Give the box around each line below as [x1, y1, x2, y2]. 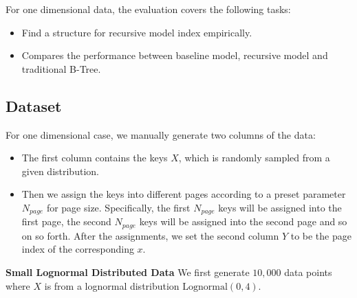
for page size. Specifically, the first [46, 200, 191, 214]
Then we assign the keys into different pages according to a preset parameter [21, 187, 346, 201]
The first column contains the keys [21, 150, 168, 165]
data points [284, 265, 332, 279]
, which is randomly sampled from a [178, 150, 330, 165]
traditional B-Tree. [21, 61, 101, 76]
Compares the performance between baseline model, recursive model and [21, 48, 328, 62]
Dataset [6, 95, 62, 116]
